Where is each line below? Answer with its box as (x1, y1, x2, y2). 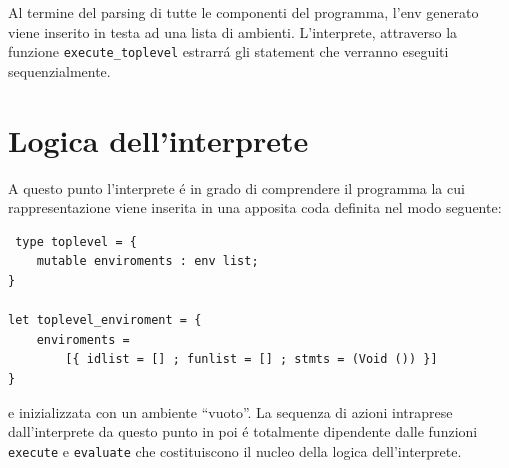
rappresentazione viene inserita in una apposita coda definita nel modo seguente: (8, 197, 502, 218)
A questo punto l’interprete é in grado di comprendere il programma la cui (8, 177, 465, 198)
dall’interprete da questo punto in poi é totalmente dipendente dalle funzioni (8, 421, 478, 442)
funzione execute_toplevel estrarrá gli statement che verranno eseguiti (8, 41, 449, 62)
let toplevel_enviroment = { (8, 313, 202, 328)
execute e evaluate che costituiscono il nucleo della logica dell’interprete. (8, 440, 462, 461)
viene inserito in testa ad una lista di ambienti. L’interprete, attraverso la (8, 21, 458, 42)
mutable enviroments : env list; (36, 254, 259, 269)
